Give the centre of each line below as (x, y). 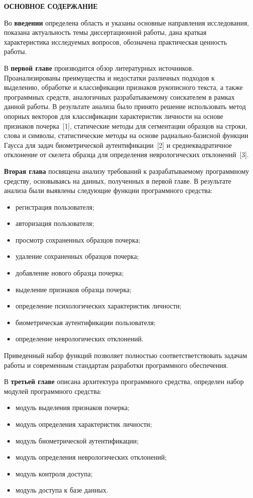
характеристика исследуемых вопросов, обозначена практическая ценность (115, 41)
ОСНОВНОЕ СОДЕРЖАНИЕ (51, 6)
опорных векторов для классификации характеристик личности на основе (114, 116)
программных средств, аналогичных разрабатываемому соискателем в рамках (119, 97)
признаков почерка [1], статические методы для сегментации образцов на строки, (126, 125)
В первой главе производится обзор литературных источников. (99, 68)
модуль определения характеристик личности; (84, 424)
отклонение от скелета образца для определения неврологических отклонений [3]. (126, 154)
